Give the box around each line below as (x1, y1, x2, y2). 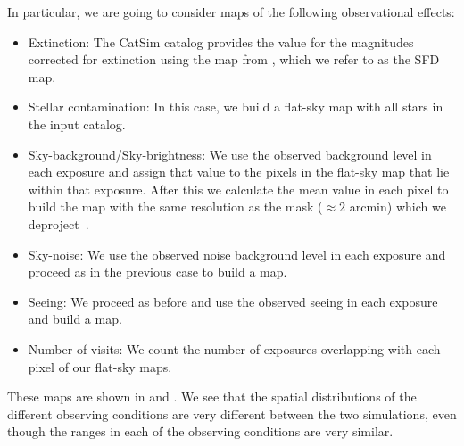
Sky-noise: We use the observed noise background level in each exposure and (28, 244, 446, 263)
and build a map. (28, 310, 122, 328)
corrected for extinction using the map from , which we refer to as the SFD (28, 50, 440, 69)
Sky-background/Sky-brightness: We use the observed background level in (28, 145, 432, 163)
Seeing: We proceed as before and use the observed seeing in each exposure (28, 292, 438, 310)
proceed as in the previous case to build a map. (28, 262, 287, 281)
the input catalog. (28, 114, 126, 133)
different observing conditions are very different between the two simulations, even (7, 404, 457, 423)
